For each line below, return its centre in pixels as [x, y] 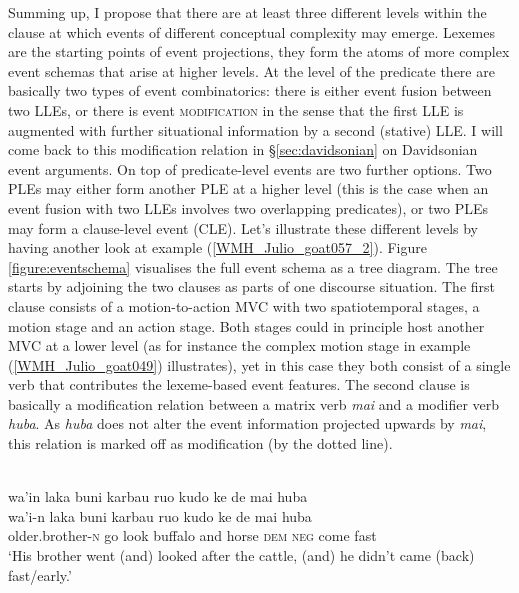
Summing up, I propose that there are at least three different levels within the [247, 12]
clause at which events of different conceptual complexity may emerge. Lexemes [251, 31]
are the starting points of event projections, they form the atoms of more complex [259, 51]
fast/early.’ [40, 574]
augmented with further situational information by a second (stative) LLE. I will [255, 129]
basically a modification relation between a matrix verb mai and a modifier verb [254, 403]
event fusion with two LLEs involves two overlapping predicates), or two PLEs [248, 207]
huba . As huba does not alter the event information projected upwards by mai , [247, 423]
